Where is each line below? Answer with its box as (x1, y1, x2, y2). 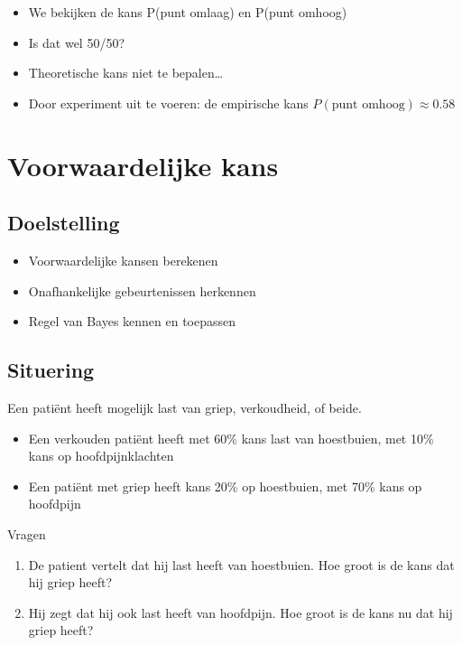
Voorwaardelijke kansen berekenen (28, 250, 218, 269)
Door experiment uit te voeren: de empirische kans (28, 93, 309, 112)
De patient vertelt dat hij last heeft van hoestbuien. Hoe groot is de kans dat (28, 555, 455, 574)
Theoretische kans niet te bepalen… (28, 63, 224, 82)
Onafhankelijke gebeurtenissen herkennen (28, 281, 256, 300)
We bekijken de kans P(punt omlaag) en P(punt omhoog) (28, 3, 347, 21)
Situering (7, 356, 95, 384)
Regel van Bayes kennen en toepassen (28, 312, 236, 331)
